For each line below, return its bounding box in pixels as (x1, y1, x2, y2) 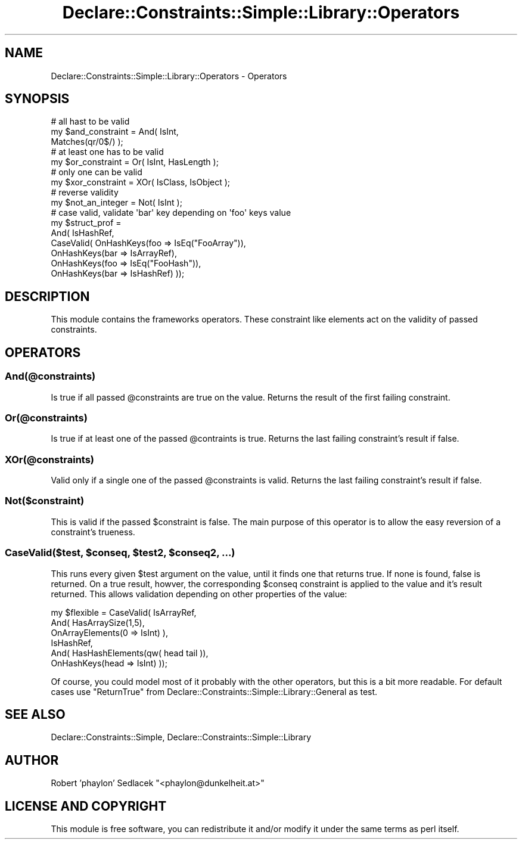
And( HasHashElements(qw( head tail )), (51, 647, 209, 658)
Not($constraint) (5, 495, 85, 507)
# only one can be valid (51, 167, 142, 178)
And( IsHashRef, (51, 228, 114, 238)
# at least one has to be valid (51, 147, 164, 157)
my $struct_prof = (51, 218, 122, 228)
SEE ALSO (5, 706, 66, 722)
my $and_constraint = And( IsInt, (51, 126, 179, 137)
